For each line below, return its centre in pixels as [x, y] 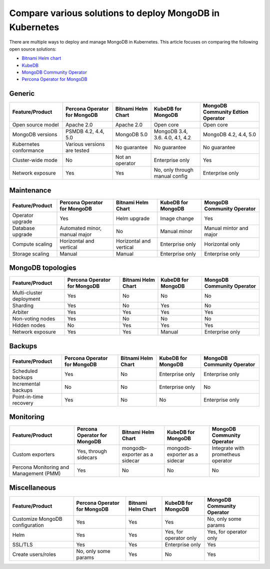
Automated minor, [81, 228]
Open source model [35, 125]
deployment [26, 299]
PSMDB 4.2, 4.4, [85, 131]
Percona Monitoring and [41, 467]
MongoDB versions [35, 134]
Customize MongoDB [37, 519]
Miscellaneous [32, 488]
